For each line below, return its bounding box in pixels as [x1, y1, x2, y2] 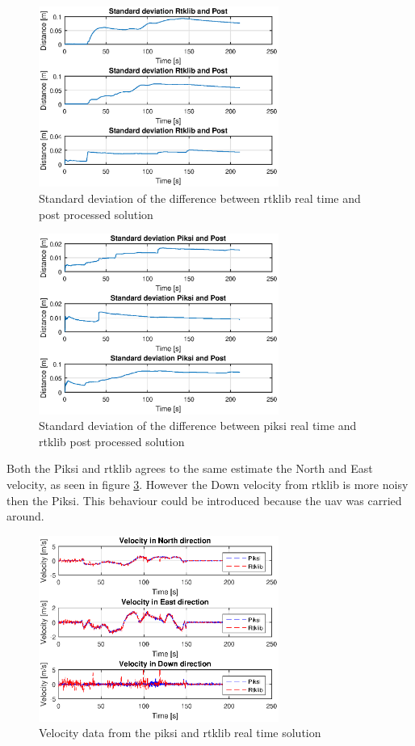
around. [6, 508, 44, 525]
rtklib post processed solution [39, 432, 185, 449]
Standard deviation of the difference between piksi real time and [39, 417, 357, 434]
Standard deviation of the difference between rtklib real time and [39, 190, 361, 207]
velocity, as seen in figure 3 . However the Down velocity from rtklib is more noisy [6, 476, 409, 493]
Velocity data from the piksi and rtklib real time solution [39, 724, 321, 741]
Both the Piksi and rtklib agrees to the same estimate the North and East [6, 460, 373, 477]
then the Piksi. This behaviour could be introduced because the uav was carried [6, 491, 402, 508]
